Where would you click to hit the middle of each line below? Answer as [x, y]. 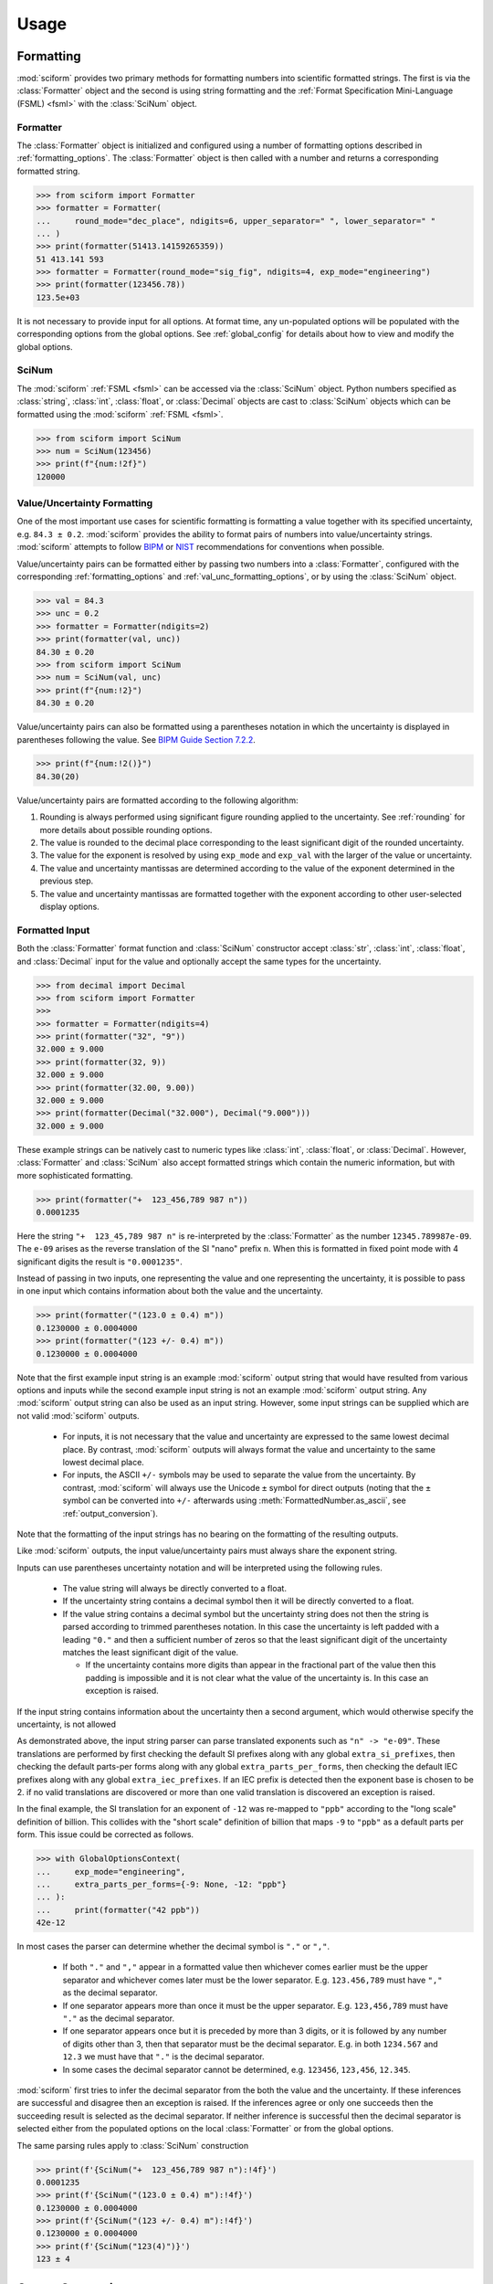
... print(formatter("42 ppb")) [118, 1910]
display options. [69, 906]
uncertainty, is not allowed [67, 1724]
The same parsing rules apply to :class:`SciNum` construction [133, 2145]
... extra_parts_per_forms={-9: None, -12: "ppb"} [161, 1884]
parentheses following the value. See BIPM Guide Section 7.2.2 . [136, 739]
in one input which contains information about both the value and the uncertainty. [170, 1291]
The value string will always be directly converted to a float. [175, 1589]
